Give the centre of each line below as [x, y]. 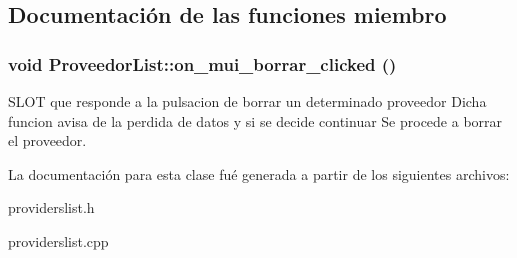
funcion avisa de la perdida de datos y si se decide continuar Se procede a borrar [255, 120]
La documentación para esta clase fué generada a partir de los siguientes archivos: [259, 173]
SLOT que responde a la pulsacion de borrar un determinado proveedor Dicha [247, 101]
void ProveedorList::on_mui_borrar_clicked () [202, 63]
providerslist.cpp [58, 240]
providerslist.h [51, 207]
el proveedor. [47, 140]
